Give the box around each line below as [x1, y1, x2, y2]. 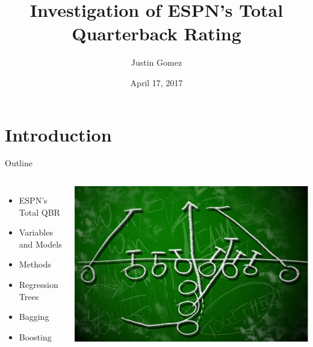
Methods [19, 258, 51, 270]
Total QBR [19, 205, 60, 218]
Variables [19, 226, 53, 239]
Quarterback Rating [72, 21, 241, 46]
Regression [19, 278, 58, 290]
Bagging [19, 310, 49, 323]
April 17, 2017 [130, 76, 183, 89]
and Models [19, 237, 62, 250]
